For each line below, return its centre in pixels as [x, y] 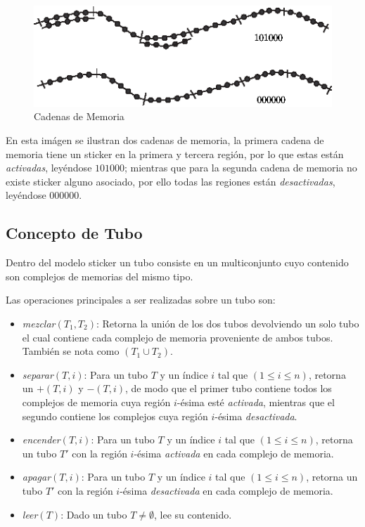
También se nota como [71, 351]
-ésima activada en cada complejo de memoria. [234, 453]
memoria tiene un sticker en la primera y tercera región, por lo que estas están [175, 154]
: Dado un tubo [94, 514]
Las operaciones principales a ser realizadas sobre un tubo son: [141, 300]
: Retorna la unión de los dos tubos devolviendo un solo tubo [228, 324]
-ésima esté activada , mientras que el [256, 402]
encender [41, 440]
